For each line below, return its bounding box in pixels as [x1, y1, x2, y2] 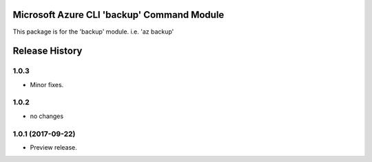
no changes [30, 112, 64, 120]
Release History [12, 45, 83, 57]
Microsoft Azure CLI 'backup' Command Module [12, 9, 225, 21]
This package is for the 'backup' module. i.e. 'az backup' [12, 27, 174, 36]
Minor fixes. [30, 80, 64, 89]
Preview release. [30, 143, 77, 151]
